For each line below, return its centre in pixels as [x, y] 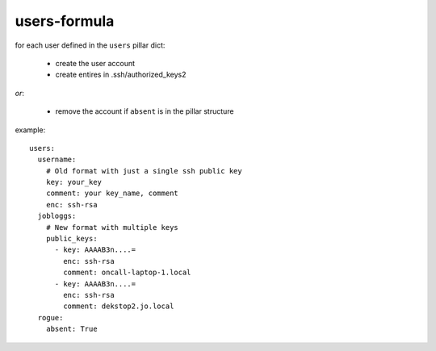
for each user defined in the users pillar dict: [90, 45]
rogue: [50, 318]
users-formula [65, 21]
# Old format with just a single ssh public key [144, 171]
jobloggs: [57, 216]
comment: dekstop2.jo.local [119, 306]
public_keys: [71, 239]
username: [57, 160]
